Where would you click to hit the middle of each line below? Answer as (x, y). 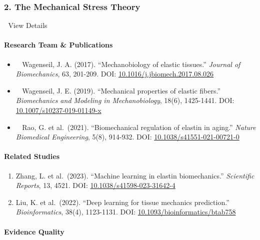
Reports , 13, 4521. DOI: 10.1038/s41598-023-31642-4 (95, 185)
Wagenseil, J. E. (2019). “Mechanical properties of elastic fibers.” (121, 90)
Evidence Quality (34, 231)
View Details (28, 25)
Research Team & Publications (58, 45)
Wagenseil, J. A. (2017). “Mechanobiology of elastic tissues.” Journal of (131, 64)
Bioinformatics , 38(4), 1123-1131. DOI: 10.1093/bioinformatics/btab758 (126, 212)
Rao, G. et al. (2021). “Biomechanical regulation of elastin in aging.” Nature (139, 127)
